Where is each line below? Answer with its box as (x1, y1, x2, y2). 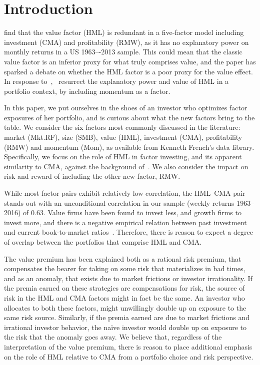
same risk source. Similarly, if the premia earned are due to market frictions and (4, 312, 250, 323)
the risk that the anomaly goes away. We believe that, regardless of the (4, 332, 222, 342)
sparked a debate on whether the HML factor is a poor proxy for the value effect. (4, 66, 253, 76)
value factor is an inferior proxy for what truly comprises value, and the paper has (4, 56, 256, 66)
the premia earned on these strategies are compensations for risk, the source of (4, 283, 245, 293)
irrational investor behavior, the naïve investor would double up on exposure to (4, 322, 247, 332)
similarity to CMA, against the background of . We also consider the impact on (4, 161, 248, 171)
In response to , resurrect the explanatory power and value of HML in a (4, 76, 229, 86)
